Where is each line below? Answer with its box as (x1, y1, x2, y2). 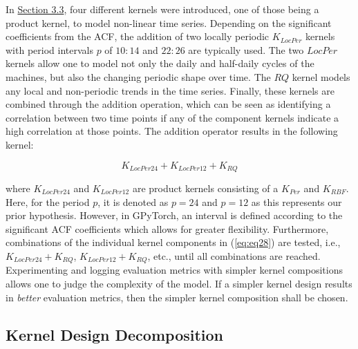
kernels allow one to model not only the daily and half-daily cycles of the (6, 56, 314, 70)
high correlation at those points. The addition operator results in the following (6, 124, 338, 138)
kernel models (292, 69, 350, 84)
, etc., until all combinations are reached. (147, 248, 321, 263)
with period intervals (6, 42, 93, 57)
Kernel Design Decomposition (6, 323, 224, 345)
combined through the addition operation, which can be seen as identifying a (6, 97, 331, 111)
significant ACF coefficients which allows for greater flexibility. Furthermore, (6, 221, 329, 236)
